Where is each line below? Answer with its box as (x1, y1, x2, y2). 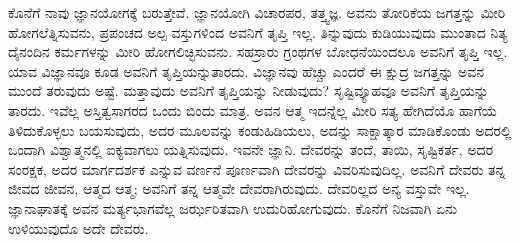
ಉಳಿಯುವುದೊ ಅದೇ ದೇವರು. (8, 217, 149, 238)
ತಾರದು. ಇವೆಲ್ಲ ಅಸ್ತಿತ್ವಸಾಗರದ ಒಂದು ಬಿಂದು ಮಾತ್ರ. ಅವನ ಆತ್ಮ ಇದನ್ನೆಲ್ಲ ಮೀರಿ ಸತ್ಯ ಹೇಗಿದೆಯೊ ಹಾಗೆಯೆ (8, 99, 498, 120)
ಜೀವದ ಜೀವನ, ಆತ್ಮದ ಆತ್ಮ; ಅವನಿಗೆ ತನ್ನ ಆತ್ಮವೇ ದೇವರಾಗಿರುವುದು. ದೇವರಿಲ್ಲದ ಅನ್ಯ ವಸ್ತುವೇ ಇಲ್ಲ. (8, 178, 470, 199)
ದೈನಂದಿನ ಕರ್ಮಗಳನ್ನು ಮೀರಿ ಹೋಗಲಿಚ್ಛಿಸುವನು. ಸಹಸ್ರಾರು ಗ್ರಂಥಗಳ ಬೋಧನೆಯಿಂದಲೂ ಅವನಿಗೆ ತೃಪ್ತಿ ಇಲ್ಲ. (8, 41, 508, 62)
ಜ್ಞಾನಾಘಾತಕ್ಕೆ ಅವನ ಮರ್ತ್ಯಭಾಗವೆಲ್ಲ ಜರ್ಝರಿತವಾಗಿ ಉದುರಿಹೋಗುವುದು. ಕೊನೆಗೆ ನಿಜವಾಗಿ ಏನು (8, 197, 458, 218)
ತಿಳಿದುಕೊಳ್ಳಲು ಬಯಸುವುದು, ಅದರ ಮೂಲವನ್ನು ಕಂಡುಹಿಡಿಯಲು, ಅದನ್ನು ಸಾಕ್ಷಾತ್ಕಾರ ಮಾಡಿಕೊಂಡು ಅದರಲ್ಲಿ (8, 119, 512, 140)
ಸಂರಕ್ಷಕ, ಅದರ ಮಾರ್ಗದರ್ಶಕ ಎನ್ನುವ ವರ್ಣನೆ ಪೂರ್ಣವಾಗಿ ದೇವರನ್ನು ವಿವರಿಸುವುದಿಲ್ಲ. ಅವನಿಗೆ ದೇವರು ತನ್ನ (8, 158, 506, 179)
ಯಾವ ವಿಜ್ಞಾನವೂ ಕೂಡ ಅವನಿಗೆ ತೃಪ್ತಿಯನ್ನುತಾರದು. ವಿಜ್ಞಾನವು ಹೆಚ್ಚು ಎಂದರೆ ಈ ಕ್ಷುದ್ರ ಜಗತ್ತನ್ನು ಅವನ (8, 60, 484, 81)
